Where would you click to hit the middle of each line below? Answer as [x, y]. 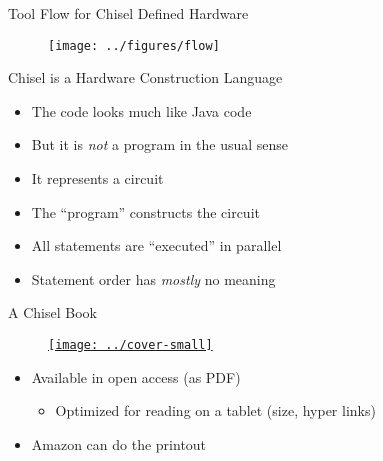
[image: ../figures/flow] [134, 45]
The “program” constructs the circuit [145, 211]
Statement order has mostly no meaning [153, 278]
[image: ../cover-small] [130, 345]
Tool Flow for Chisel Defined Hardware [128, 13]
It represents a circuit [97, 178]
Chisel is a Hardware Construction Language [145, 77]
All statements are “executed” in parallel [156, 245]
